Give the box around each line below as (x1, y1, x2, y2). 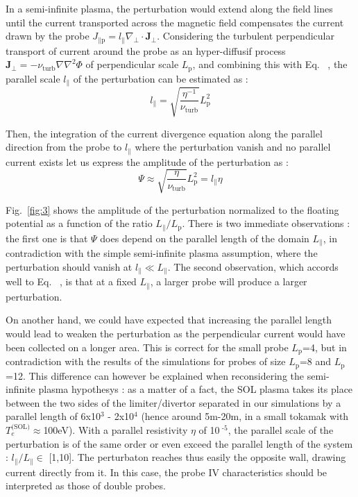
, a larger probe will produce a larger (150, 274, 307, 289)
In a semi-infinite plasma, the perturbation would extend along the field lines (6, 1, 333, 15)
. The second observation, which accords (167, 259, 339, 273)
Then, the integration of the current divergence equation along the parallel (6, 126, 323, 140)
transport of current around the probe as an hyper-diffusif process (6, 43, 286, 58)
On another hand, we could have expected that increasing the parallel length (6, 312, 332, 327)
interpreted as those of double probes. (6, 478, 166, 493)
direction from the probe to (6, 140, 122, 154)
